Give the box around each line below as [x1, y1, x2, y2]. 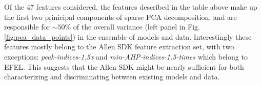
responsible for [4, 21, 50, 32]
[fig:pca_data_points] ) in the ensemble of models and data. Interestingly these [4, 31, 252, 42]
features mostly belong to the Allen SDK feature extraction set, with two [4, 41, 234, 52]
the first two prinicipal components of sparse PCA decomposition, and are [4, 11, 237, 22]
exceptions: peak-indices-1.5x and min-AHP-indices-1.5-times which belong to [4, 51, 248, 62]
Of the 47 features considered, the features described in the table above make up [4, 2, 257, 12]
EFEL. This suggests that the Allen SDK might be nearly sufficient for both [4, 61, 244, 72]
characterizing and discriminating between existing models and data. [4, 71, 220, 82]
